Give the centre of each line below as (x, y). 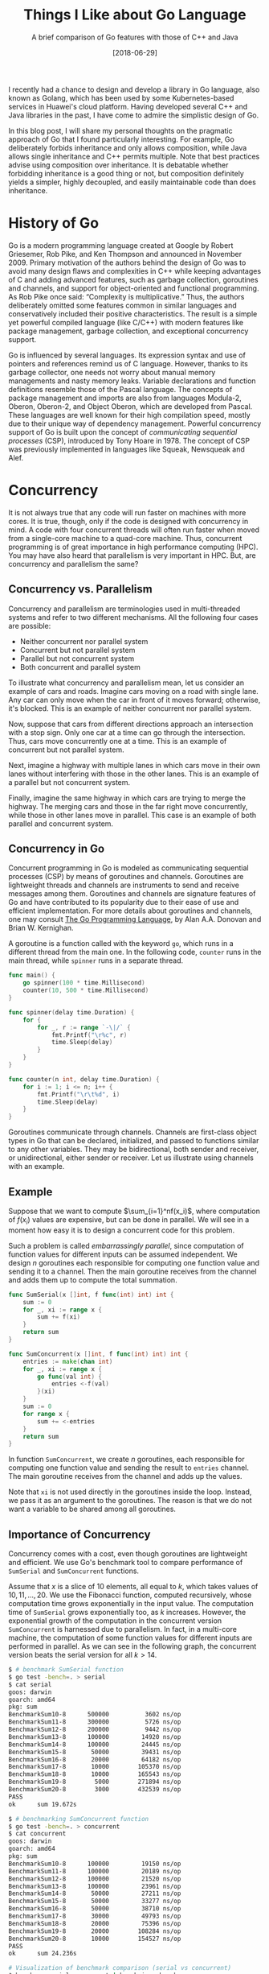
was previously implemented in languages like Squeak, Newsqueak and (126, 449)
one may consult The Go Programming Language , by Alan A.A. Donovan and (135, 919)
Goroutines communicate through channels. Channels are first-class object (132, 1132)
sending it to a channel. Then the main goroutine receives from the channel (132, 1271)
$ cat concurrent (37, 1834)
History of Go (53, 223)
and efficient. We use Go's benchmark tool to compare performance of (126, 1563)
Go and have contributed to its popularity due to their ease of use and (124, 902)
